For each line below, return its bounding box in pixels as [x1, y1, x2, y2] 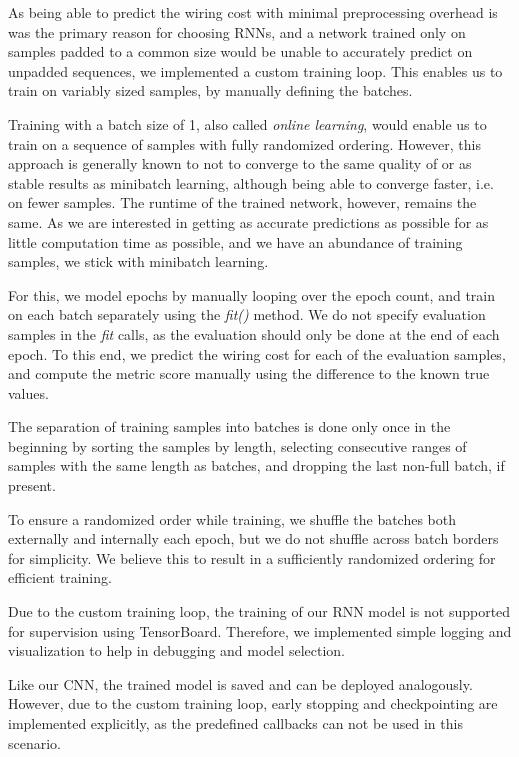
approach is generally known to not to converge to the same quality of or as [8, 153, 472, 174]
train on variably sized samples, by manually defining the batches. [8, 80, 413, 101]
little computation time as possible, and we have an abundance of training [8, 231, 463, 252]
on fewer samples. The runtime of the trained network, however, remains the [8, 192, 477, 213]
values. [8, 382, 49, 403]
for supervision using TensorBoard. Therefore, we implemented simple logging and [8, 620, 512, 641]
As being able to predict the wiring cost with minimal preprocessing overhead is [8, 2, 498, 22]
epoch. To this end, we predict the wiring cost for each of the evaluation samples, [8, 343, 506, 364]
